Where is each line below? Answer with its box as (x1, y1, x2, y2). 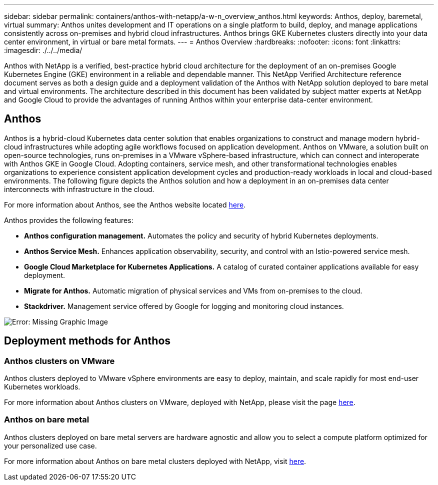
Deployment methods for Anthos (4, 334, 171, 347)
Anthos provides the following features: (4, 215, 133, 224)
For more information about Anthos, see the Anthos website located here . (4, 200, 246, 209)
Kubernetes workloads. (4, 382, 80, 391)
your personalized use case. (4, 441, 97, 450)
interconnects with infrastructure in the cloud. (4, 184, 154, 193)
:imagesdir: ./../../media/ (4, 46, 82, 54)
